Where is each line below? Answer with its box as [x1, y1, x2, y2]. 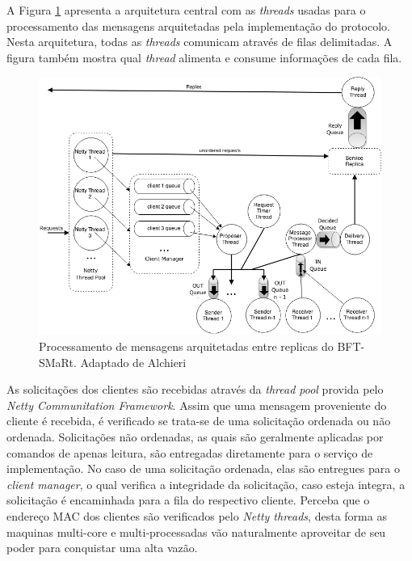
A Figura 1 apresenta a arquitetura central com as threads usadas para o [6, 2, 366, 18]
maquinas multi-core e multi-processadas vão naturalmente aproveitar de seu [6, 523, 386, 540]
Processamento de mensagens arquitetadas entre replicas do [39, 338, 334, 355]
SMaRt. [39, 353, 77, 370]
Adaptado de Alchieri [80, 353, 187, 370]
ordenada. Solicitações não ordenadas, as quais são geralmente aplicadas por [6, 428, 384, 445]
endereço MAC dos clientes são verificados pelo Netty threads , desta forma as [6, 507, 387, 524]
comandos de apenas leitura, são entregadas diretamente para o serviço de [6, 444, 373, 461]
